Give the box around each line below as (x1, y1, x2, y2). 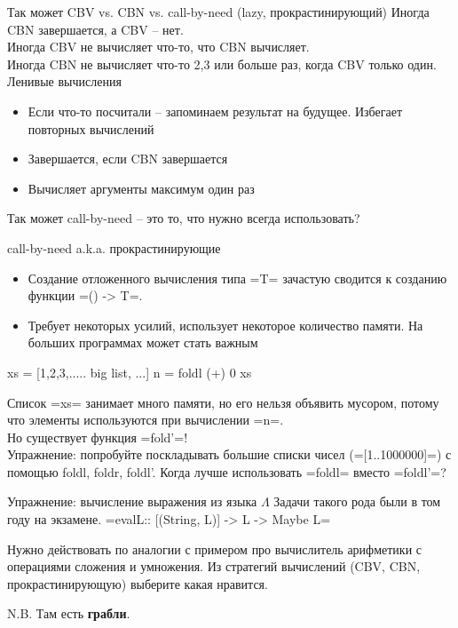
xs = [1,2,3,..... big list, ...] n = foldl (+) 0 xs (7, 362, 252, 381)
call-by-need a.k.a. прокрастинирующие (7, 238, 221, 257)
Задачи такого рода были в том (273, 492, 441, 511)
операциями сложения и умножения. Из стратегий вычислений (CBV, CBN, (7, 557, 421, 576)
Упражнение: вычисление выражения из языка (7, 492, 257, 511)
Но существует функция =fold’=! (7, 427, 188, 446)
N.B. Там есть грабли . (7, 604, 130, 623)
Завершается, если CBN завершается (28, 149, 228, 168)
